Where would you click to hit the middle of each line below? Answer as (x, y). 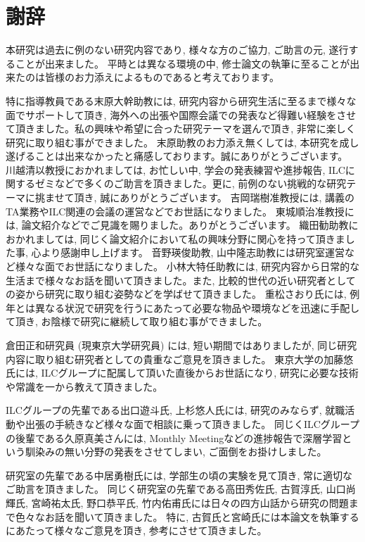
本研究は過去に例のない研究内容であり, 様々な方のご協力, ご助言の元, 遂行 (177, 50)
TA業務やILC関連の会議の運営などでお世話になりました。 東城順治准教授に (180, 211)
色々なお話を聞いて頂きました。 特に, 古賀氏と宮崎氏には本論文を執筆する (187, 516)
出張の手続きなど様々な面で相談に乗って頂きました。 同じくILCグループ (192, 423)
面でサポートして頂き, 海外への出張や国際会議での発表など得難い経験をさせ (181, 114)
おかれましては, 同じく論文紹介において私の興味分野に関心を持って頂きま (175, 238)
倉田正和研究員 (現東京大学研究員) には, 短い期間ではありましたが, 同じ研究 (181, 345)
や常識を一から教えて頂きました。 (84, 386)
